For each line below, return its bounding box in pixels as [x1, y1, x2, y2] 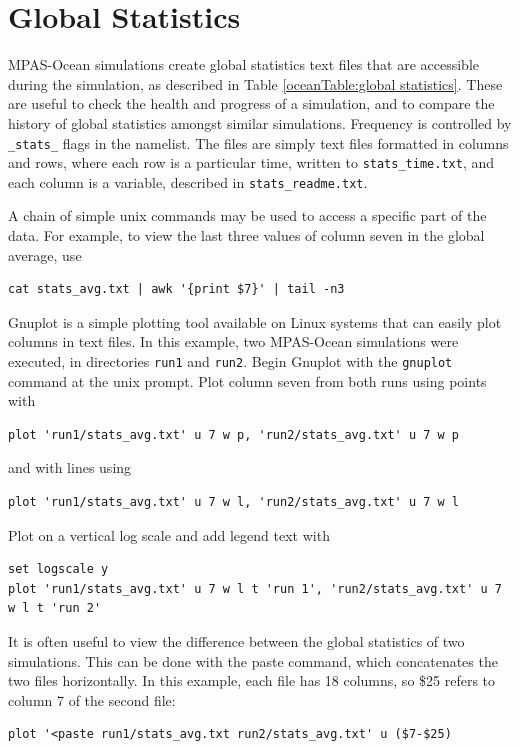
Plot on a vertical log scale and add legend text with [8, 524, 330, 545]
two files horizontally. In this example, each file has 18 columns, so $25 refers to [8, 670, 496, 691]
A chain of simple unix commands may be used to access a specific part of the [8, 205, 487, 226]
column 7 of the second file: [8, 689, 176, 710]
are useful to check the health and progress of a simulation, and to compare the [8, 93, 495, 114]
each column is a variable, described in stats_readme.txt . [8, 171, 368, 192]
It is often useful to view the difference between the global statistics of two [8, 631, 465, 652]
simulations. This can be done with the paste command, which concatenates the [8, 650, 498, 671]
